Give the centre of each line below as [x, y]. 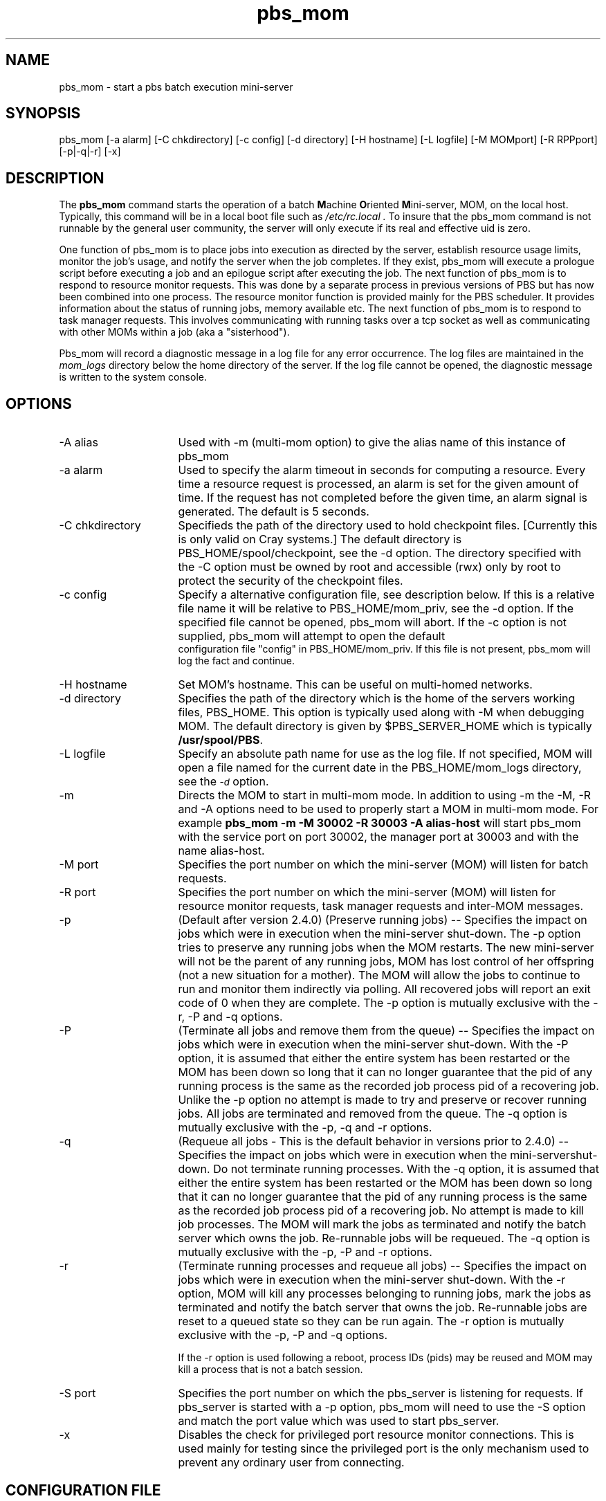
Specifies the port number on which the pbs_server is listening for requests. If [380, 1393]
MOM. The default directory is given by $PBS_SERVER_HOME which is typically [385, 726]
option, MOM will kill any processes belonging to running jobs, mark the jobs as [385, 1294]
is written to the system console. [133, 377]
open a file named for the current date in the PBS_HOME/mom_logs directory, [380, 768]
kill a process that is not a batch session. [270, 1370]
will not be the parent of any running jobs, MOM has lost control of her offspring [386, 962]
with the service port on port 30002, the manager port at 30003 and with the [378, 837]
